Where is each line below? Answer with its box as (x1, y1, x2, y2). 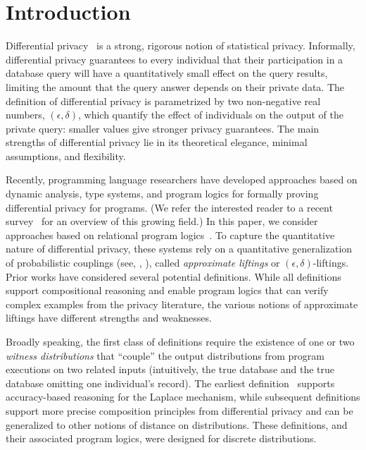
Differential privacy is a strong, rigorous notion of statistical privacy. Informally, (6, 38, 355, 53)
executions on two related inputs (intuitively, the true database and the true (6, 362, 335, 377)
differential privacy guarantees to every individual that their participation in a (6, 51, 343, 66)
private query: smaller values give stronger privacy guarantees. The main (6, 121, 320, 135)
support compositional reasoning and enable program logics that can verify (6, 283, 329, 298)
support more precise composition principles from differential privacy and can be (6, 403, 353, 418)
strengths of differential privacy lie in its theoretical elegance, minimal (6, 135, 308, 150)
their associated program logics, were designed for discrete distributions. (6, 431, 317, 446)
